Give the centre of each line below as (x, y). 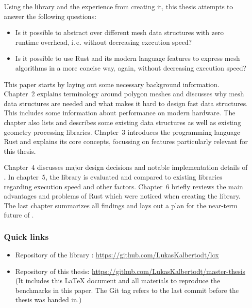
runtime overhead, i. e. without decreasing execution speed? (103, 42)
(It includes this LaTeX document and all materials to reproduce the (118, 281)
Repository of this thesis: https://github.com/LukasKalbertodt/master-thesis (130, 271)
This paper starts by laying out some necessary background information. (112, 84)
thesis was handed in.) (48, 299)
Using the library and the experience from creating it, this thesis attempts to (118, 6)
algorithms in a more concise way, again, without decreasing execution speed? (131, 67)
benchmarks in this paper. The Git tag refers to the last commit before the (127, 290)
